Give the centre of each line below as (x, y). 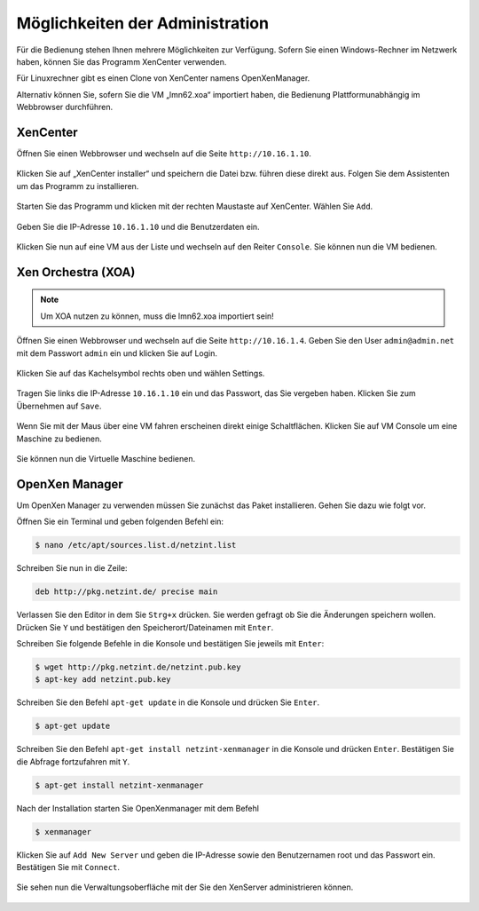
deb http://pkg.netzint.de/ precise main (126, 592)
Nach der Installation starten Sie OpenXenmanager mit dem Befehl (137, 808)
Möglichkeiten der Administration (143, 23)
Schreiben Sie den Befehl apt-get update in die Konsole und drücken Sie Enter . (168, 702)
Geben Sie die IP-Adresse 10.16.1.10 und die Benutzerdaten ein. (138, 226)
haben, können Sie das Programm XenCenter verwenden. (122, 61)
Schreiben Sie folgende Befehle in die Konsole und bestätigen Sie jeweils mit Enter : (170, 643)
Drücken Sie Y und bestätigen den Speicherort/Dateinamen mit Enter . (145, 627)
